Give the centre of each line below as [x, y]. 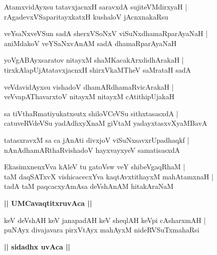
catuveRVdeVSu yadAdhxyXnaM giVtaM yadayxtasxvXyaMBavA [106, 123]
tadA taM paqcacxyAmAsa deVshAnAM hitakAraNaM [89, 186]
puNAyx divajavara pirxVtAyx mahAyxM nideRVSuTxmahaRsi [102, 230]
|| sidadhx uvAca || [37, 246]
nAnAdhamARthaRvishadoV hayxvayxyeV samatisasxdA [92, 150]
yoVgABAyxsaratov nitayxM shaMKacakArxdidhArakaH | [94, 60]
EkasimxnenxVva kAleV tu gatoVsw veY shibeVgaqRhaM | [95, 167]
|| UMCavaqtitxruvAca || [48, 203]
